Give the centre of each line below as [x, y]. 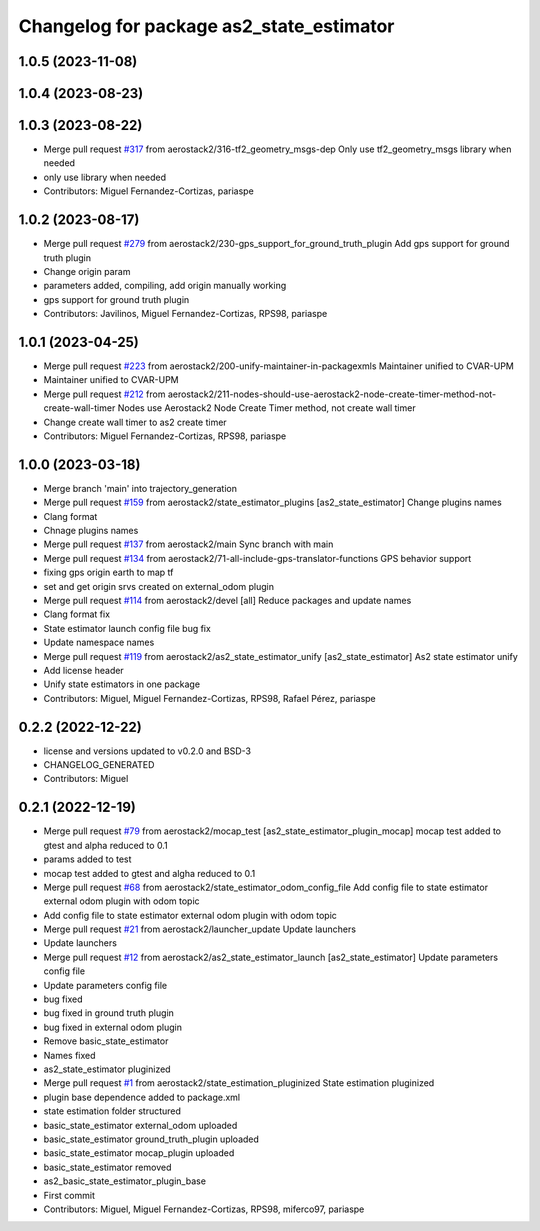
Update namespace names [99, 642]
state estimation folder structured [112, 1111]
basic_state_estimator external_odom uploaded [140, 1125]
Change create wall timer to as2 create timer [135, 422]
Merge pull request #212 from [104, 394]
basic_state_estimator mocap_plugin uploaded [139, 1153]
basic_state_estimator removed [107, 1167]
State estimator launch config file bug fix [127, 628]
